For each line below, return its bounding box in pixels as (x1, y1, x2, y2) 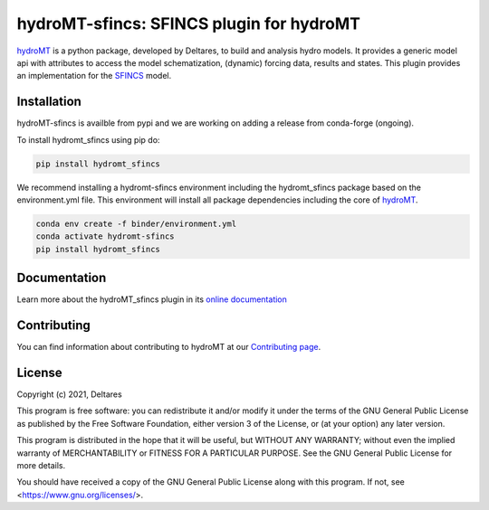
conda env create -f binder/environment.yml (35, 218, 237, 229)
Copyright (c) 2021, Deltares (16, 389, 122, 400)
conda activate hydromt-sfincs (35, 231, 176, 241)
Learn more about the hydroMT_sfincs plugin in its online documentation (16, 294, 287, 305)
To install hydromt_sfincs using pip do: (16, 134, 160, 145)
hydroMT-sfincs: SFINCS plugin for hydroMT (16, 14, 361, 33)
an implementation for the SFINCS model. (16, 71, 172, 81)
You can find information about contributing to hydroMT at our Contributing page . (16, 342, 321, 353)
